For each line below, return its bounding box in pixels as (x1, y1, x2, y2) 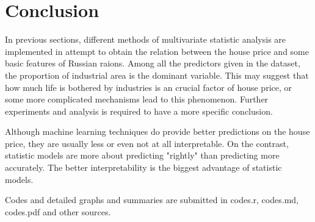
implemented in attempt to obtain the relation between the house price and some (5, 45, 309, 57)
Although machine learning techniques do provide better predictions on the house (5, 125, 310, 138)
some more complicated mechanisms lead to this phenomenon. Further (5, 93, 269, 106)
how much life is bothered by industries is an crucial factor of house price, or (5, 81, 292, 93)
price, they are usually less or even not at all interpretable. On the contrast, (5, 137, 289, 149)
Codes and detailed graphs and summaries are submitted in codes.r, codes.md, (5, 193, 299, 206)
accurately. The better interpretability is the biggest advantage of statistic (5, 161, 282, 174)
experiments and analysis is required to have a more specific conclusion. (5, 104, 273, 117)
